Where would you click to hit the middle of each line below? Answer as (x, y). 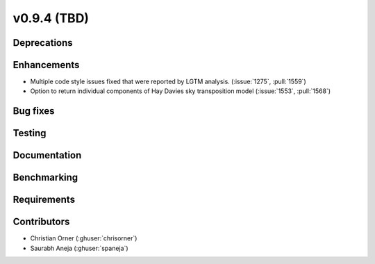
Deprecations (43, 43)
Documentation (47, 155)
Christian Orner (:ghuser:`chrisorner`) (84, 238)
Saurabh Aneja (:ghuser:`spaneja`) (79, 248)
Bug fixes (34, 111)
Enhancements (46, 65)
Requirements (44, 200)
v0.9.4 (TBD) (51, 18)
